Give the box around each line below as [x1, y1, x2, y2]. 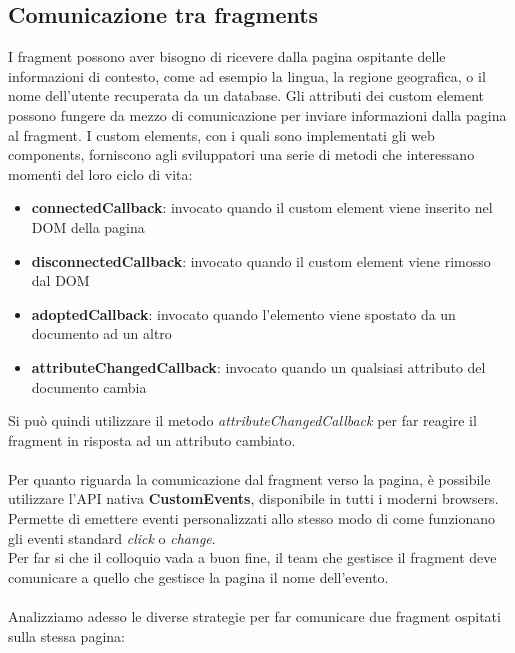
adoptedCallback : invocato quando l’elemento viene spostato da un [31, 303, 456, 324]
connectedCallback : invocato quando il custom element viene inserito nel [31, 197, 493, 218]
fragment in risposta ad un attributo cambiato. [8, 429, 296, 450]
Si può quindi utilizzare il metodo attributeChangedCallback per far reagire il [8, 410, 477, 431]
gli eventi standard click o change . [8, 527, 216, 548]
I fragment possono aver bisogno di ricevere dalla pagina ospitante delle [8, 46, 446, 67]
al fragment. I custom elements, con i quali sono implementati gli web [8, 124, 435, 145]
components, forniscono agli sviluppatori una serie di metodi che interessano [8, 144, 475, 165]
